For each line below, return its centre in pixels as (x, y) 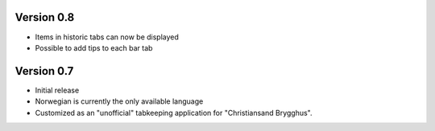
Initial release (57, 90)
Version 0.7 (44, 71)
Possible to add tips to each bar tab (94, 47)
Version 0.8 (45, 17)
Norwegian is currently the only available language (119, 101)
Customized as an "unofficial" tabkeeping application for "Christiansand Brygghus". (174, 113)
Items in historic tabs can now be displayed (107, 37)
